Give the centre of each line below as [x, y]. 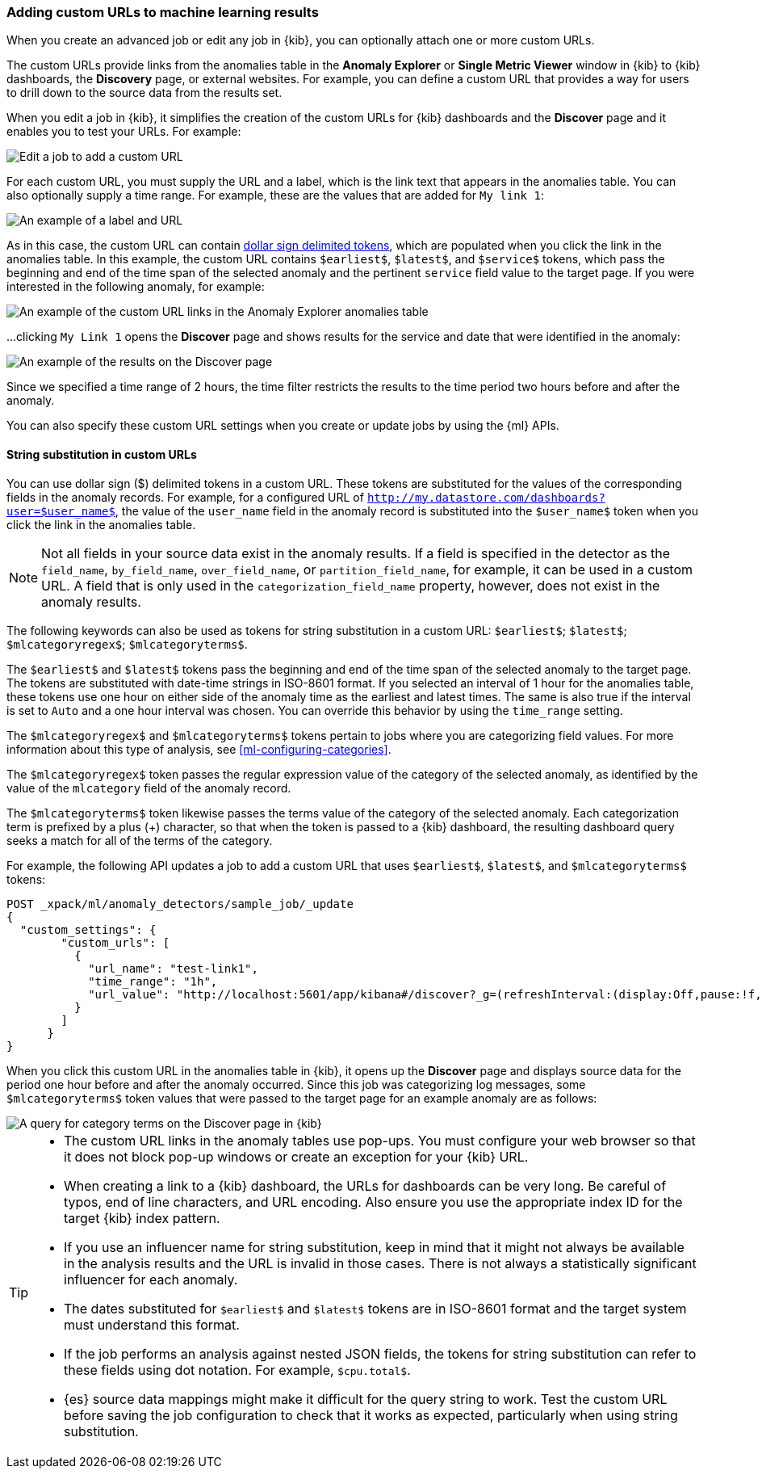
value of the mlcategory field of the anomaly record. [149, 788]
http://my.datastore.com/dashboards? [486, 497]
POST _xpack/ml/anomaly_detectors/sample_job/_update [180, 903]
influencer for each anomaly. [151, 1279]
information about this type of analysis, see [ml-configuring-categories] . [199, 749]
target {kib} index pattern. [142, 1218]
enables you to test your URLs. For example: [124, 132]
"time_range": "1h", [153, 981]
